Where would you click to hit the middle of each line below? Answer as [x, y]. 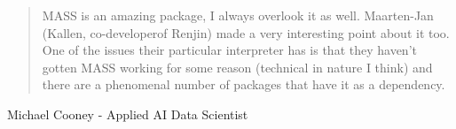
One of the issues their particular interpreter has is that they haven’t [229, 50]
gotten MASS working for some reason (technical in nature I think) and [237, 67]
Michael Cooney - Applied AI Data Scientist [128, 114]
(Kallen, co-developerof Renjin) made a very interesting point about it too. [246, 32]
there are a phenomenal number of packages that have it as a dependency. [244, 84]
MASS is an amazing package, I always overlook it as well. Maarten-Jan [238, 15]
